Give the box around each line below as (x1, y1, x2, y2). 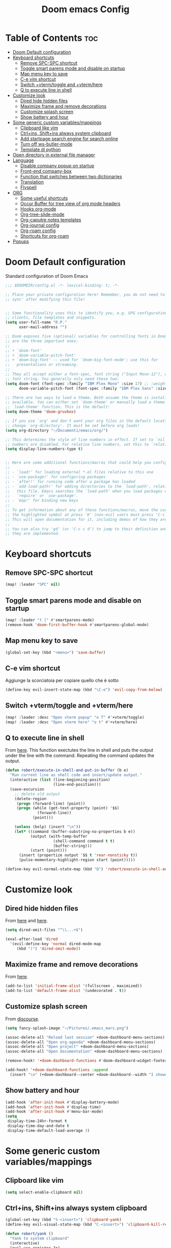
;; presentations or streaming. (5, 362, 79, 367)
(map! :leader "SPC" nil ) (5, 582, 60, 587)
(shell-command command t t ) (53, 838, 115, 843)
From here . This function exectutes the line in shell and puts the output (5, 747, 154, 753)
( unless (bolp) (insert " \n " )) (14, 825, 81, 830)
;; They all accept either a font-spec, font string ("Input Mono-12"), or (5, 372, 169, 377)
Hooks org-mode (20, 206, 56, 212)
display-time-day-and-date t (7, 1123, 70, 1128)
